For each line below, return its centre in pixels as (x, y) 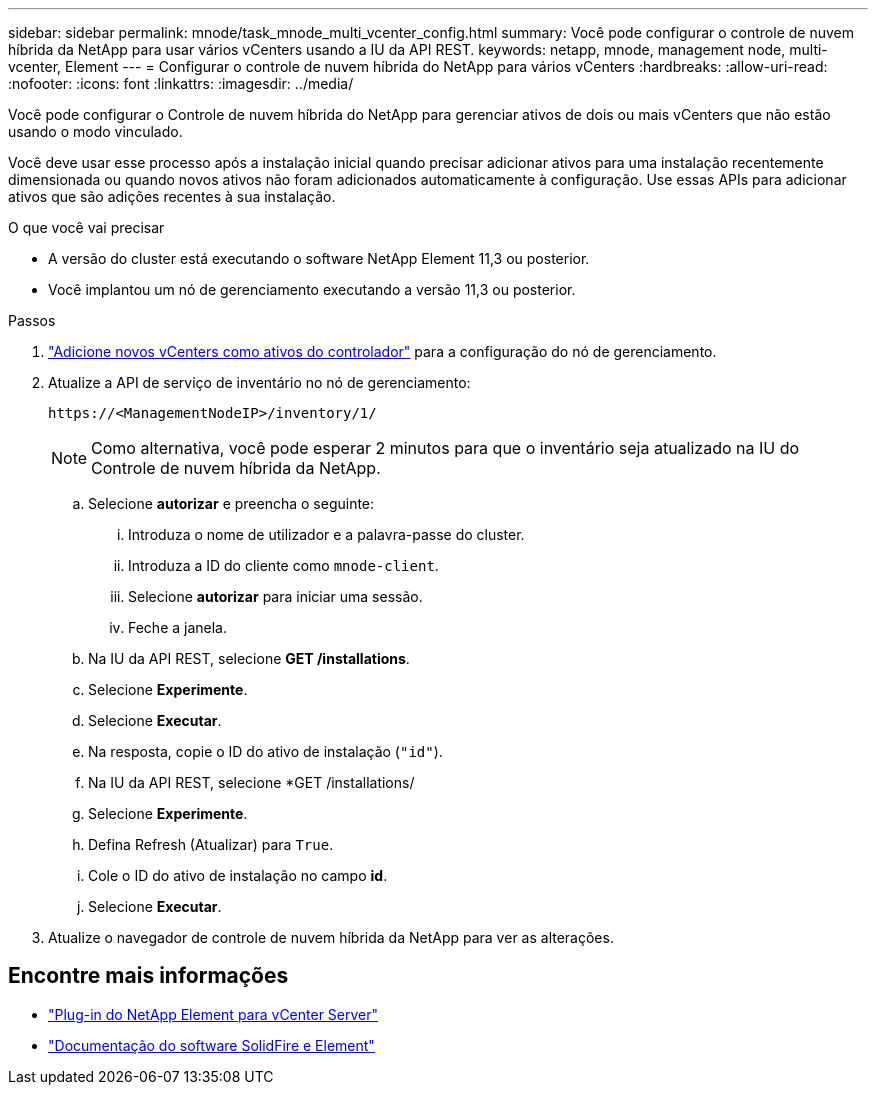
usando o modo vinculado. (95, 131)
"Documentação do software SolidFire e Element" (211, 1045)
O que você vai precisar (86, 227)
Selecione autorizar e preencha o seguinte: (231, 503)
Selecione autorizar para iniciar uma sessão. (275, 596)
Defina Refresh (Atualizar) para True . (211, 844)
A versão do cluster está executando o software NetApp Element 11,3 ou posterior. (319, 258)
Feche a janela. (178, 627)
